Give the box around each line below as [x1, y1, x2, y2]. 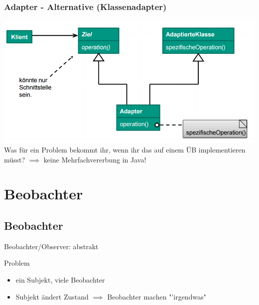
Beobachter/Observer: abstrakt [4, 241, 99, 251]
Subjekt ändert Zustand [15, 291, 89, 302]
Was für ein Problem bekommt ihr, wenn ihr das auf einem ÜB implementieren [4, 145, 246, 155]
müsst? [4, 154, 25, 164]
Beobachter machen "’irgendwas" [107, 291, 206, 302]
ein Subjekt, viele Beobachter [15, 275, 105, 285]
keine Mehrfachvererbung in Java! [43, 154, 146, 164]
